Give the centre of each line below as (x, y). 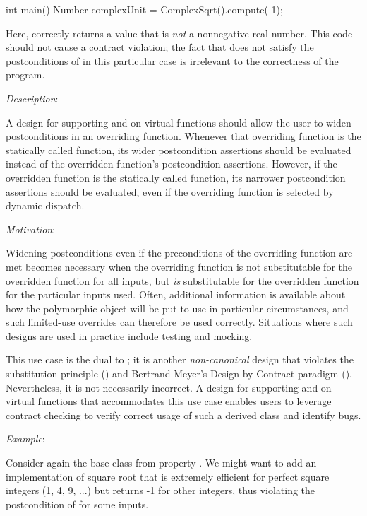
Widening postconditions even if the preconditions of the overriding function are (179, 253)
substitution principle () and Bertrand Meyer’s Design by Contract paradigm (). (179, 374)
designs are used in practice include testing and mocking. (129, 335)
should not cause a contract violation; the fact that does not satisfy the (160, 47)
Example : (25, 439)
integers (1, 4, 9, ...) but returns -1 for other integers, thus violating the (161, 490)
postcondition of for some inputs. (77, 504)
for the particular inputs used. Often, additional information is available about (176, 294)
